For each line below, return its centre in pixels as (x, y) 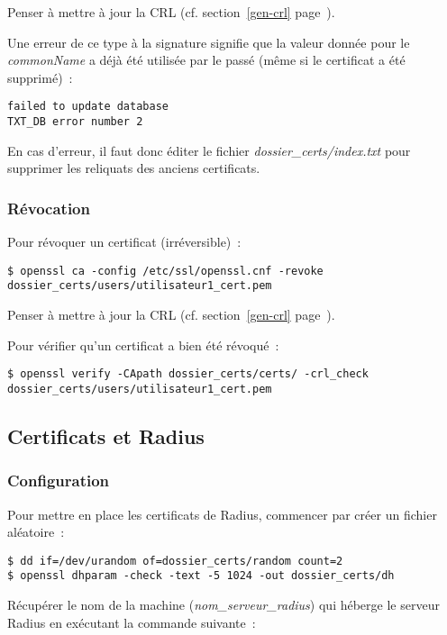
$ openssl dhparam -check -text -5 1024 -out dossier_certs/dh (201, 576)
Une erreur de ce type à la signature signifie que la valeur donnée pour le (209, 42)
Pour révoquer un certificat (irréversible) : (124, 242)
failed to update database (88, 107)
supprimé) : (40, 77)
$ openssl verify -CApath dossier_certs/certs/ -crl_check (188, 374)
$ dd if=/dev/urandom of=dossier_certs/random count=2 (175, 561)
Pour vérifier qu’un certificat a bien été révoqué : (143, 345)
